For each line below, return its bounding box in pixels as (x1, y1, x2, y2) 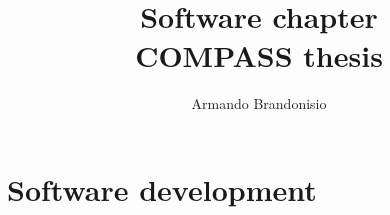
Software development (7, 168, 317, 209)
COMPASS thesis (135, 35, 383, 76)
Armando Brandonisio (191, 93, 327, 114)
